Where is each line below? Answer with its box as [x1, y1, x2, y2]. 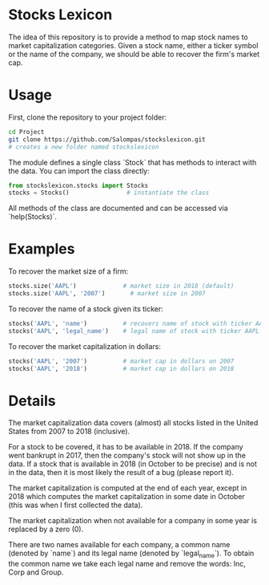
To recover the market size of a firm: [8, 266, 129, 276]
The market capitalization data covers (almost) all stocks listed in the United [8, 418, 259, 428]
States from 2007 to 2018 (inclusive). [8, 427, 130, 437]
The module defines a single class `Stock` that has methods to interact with [8, 157, 257, 167]
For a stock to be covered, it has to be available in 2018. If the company [8, 442, 243, 452]
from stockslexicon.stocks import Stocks [8, 181, 149, 189]
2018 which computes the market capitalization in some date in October [8, 492, 246, 502]
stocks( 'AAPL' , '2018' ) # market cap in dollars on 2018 [8, 364, 235, 372]
